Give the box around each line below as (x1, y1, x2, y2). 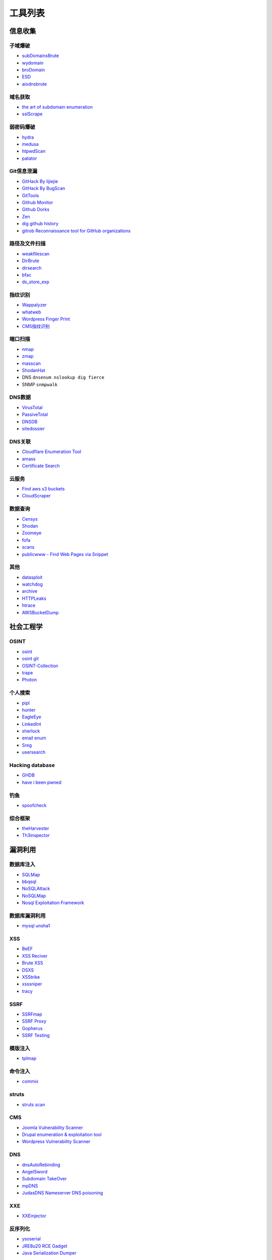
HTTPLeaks (22, 595, 46, 601)
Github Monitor (22, 200, 53, 206)
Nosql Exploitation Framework (22, 900, 85, 906)
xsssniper (22, 981, 42, 987)
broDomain (22, 67, 45, 73)
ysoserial (22, 1236, 41, 1242)
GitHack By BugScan (22, 185, 65, 192)
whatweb (22, 309, 41, 315)
